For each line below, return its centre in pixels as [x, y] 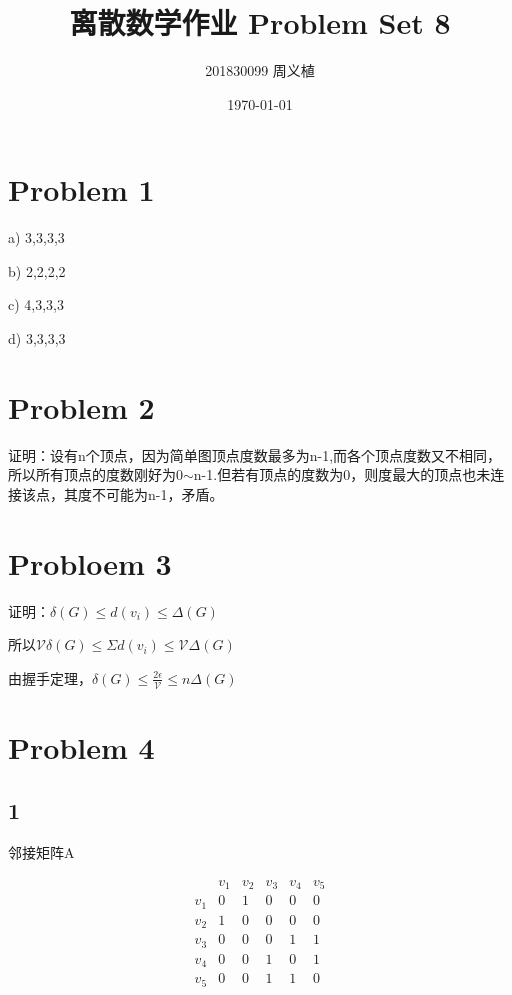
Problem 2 [81, 406]
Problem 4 [81, 746]
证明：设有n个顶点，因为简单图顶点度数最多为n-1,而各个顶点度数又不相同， [255, 454]
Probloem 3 [90, 562]
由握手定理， [50, 677]
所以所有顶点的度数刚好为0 [95, 474]
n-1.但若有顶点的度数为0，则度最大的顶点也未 [342, 474]
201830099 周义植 [260, 70]
